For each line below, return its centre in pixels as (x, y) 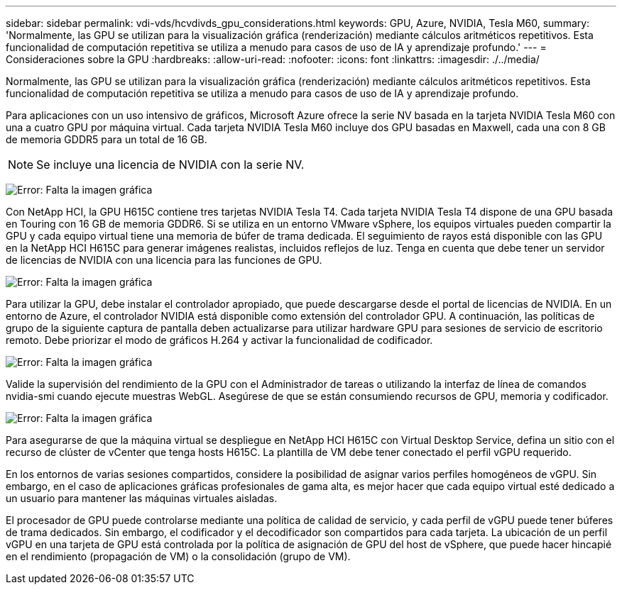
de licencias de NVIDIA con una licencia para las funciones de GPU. (164, 260)
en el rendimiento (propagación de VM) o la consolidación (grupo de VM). (178, 556)
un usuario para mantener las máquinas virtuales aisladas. (142, 498)
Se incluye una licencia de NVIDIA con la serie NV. (170, 165)
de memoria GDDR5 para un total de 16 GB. (107, 139)
